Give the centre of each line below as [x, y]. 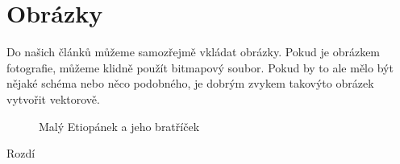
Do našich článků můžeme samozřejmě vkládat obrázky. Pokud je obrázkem [194, 52]
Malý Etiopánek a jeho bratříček [119, 126]
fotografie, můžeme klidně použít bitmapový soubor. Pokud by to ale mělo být [200, 67]
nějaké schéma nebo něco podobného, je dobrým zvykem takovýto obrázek [190, 83]
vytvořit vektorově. [53, 98]
